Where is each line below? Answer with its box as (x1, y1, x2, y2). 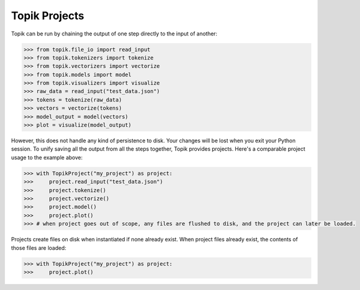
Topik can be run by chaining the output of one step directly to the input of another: (11, 30, 218, 37)
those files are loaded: (11, 244, 67, 252)
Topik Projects (11, 9, 85, 22)
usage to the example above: (11, 154, 83, 161)
